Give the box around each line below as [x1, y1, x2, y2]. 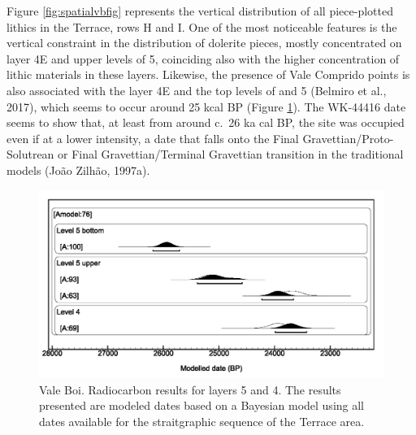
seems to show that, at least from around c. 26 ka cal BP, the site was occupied [6, 114, 405, 131]
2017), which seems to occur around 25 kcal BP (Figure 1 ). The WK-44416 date [6, 98, 406, 115]
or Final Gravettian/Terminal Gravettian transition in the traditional [58, 146, 404, 163]
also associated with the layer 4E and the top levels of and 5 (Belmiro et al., [6, 81, 387, 98]
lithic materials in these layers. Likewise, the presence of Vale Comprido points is [6, 66, 410, 83]
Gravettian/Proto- [302, 129, 394, 146]
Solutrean [6, 146, 54, 163]
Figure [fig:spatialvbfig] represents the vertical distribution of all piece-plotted [6, 2, 393, 19]
